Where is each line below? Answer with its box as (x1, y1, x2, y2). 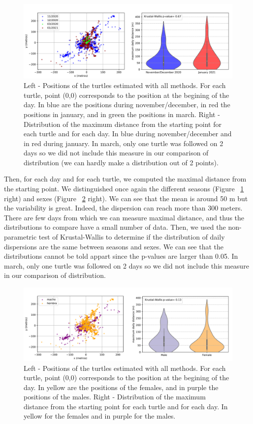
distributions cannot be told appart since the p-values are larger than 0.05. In (4, 251, 238, 261)
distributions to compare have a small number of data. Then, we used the (4, 222, 226, 232)
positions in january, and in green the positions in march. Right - (24, 109, 220, 119)
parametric (4, 232, 37, 242)
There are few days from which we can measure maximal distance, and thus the (4, 212, 245, 222)
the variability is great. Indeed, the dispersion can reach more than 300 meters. (4, 203, 243, 213)
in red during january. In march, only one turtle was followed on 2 (24, 138, 223, 148)
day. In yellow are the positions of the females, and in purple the (24, 382, 219, 392)
